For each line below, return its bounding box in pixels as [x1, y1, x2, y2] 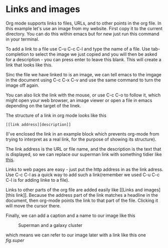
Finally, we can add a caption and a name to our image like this [6, 212, 135, 218]
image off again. [6, 82, 40, 88]
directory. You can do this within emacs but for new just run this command [6, 31, 159, 37]
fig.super [6, 237, 25, 243]
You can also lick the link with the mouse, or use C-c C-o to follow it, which [6, 92, 161, 98]
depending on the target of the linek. [6, 102, 82, 108]
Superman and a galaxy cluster [18, 222, 83, 228]
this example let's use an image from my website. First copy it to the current [6, 25, 162, 31]
